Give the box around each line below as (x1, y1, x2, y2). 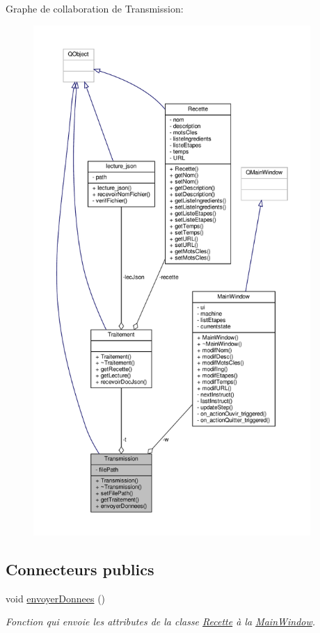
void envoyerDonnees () (6, 591, 106, 605)
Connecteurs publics (6, 558, 154, 579)
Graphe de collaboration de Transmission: (6, 1, 184, 15)
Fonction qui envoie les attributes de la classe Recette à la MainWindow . (6, 614, 316, 629)
